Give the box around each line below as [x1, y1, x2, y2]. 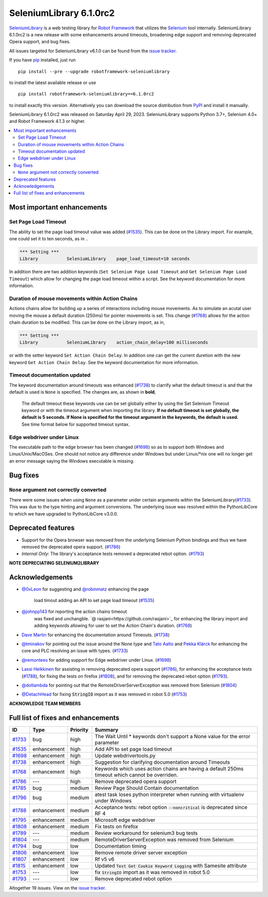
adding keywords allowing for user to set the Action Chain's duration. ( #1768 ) [34, 622, 192, 629]
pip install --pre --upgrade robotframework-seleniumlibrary [18, 69, 170, 74]
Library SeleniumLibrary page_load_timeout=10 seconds [19, 256, 190, 262]
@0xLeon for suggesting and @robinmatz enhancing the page [21, 586, 149, 592]
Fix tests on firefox [94, 823, 138, 830]
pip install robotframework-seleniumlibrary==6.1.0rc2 [18, 91, 154, 97]
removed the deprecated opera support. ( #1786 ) [21, 544, 121, 550]
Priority [70, 726, 89, 733]
